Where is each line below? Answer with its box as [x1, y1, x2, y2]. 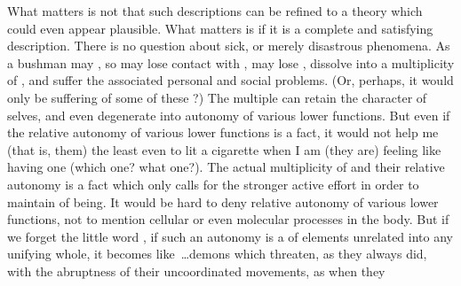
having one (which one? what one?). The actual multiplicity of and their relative [7, 158, 445, 176]
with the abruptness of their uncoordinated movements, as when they [7, 261, 385, 280]
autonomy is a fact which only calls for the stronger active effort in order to [7, 174, 419, 193]
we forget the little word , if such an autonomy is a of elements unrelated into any [7, 227, 453, 245]
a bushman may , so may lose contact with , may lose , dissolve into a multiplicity [7, 53, 455, 72]
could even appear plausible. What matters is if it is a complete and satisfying [7, 19, 433, 37]
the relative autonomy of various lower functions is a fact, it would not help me [7, 123, 439, 142]
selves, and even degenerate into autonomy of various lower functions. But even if [7, 105, 450, 124]
